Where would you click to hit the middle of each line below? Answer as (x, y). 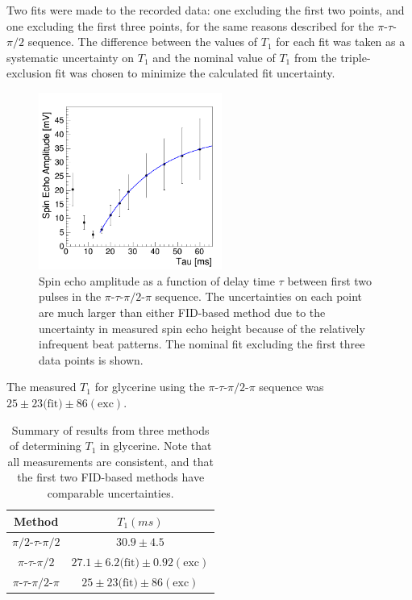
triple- (356, 57)
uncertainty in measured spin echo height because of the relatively (202, 328)
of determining (45, 446)
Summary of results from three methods (110, 429)
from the (315, 57)
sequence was (291, 387)
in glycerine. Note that (156, 446)
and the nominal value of (214, 57)
